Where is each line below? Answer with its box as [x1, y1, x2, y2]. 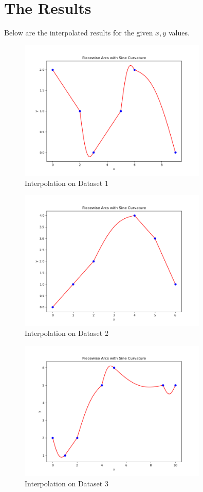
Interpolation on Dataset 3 [25, 478, 108, 488]
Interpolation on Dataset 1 [25, 177, 108, 188]
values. [168, 27, 190, 38]
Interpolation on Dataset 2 [25, 328, 108, 338]
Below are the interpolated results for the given [4, 27, 153, 38]
